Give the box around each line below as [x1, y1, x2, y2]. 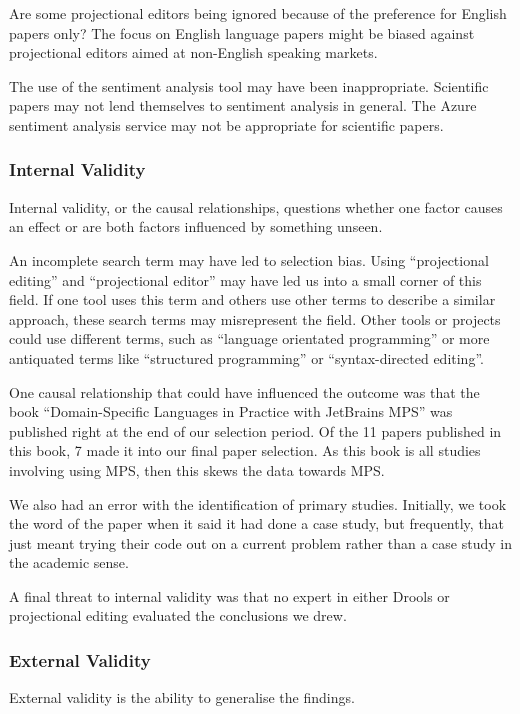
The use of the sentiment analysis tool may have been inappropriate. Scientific [9, 75, 489, 96]
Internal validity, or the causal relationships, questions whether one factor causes [9, 196, 503, 217]
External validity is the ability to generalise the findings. [9, 687, 355, 708]
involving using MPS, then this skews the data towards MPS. [9, 459, 385, 480]
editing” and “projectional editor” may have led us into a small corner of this [9, 269, 482, 290]
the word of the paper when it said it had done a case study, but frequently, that [9, 513, 505, 534]
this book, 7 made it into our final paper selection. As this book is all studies [9, 440, 481, 461]
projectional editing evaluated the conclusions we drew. [9, 605, 347, 626]
